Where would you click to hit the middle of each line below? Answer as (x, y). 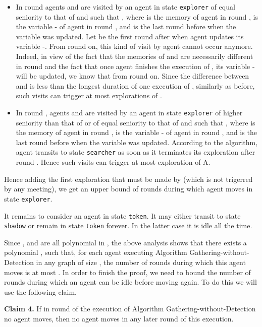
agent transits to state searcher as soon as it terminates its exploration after (136, 152)
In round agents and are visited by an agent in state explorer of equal (125, 7)
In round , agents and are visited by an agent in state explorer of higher (129, 112)
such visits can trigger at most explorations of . (89, 95)
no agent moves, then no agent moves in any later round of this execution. (119, 318)
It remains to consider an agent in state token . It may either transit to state (122, 215)
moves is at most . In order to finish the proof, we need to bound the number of (127, 272)
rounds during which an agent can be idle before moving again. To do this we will (130, 282)
